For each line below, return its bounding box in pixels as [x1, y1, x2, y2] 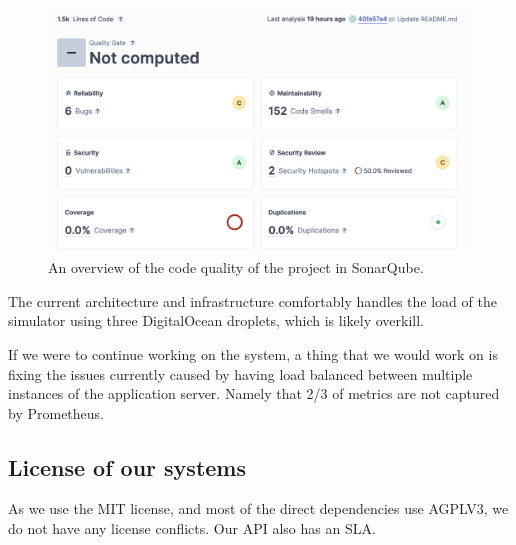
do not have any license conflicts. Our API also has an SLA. [8, 518, 376, 539]
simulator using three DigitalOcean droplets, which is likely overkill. [8, 310, 425, 331]
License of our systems [8, 451, 246, 482]
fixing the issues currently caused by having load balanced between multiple [8, 363, 473, 384]
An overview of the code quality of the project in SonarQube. [48, 257, 424, 278]
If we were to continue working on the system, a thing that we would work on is [8, 343, 498, 364]
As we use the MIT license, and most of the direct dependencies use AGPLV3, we [8, 498, 509, 519]
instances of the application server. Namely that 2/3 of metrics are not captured [8, 383, 500, 404]
